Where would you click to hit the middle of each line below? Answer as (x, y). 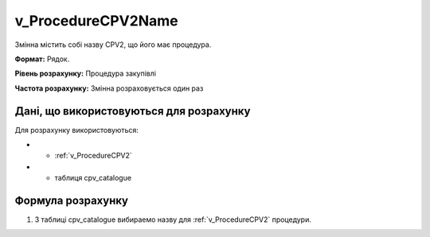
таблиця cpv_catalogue (93, 178)
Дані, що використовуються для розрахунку (133, 111)
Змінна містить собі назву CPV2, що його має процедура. (113, 45)
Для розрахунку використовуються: (77, 130)
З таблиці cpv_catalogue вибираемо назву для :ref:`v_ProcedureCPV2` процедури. (173, 220)
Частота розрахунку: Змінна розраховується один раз (109, 88)
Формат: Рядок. (42, 59)
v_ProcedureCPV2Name (96, 21)
